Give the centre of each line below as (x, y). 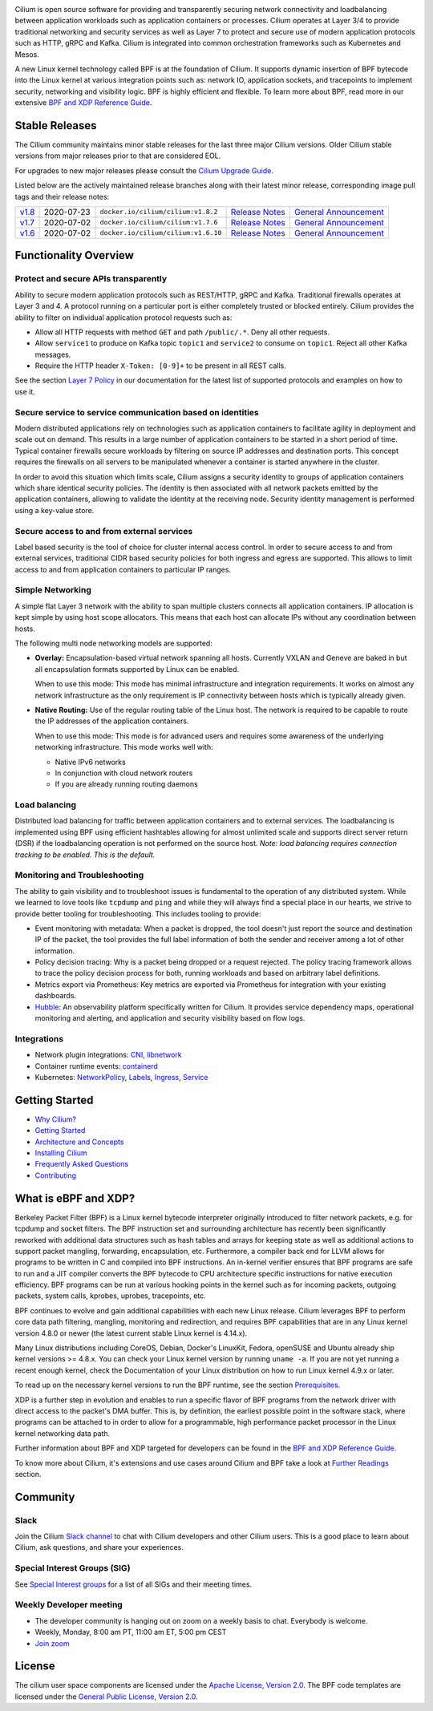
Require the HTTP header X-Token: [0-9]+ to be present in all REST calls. (160, 366)
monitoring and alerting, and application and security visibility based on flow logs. (170, 1018)
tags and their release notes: (62, 196)
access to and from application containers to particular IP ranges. (123, 569)
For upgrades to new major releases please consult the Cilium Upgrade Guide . (144, 170)
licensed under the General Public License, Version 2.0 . (106, 1697)
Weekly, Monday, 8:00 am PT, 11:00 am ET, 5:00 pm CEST (131, 1632)
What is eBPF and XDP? (75, 1198)
